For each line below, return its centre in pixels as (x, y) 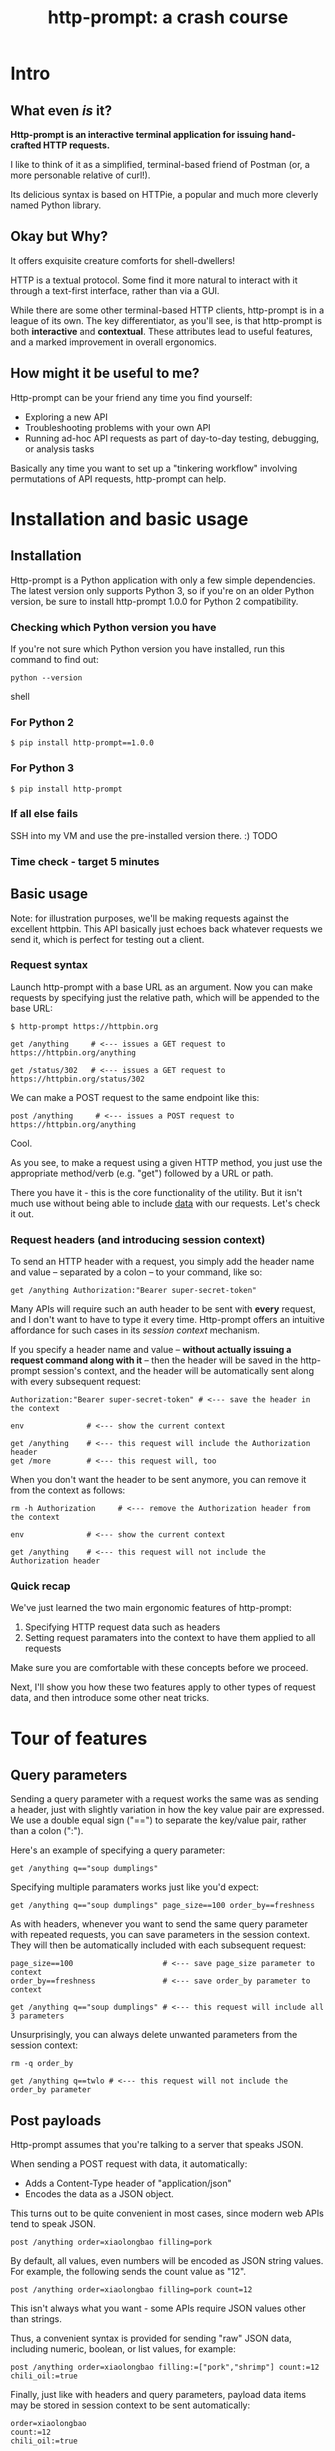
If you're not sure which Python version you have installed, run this (147, 648)
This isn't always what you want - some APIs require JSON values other (158, 2308)
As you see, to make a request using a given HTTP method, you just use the (166, 1162)
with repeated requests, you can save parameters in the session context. (160, 1935)
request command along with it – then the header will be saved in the (154, 1360)
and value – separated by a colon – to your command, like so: (136, 1272)
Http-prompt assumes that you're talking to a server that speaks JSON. (157, 2145)
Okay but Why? (59, 236)
